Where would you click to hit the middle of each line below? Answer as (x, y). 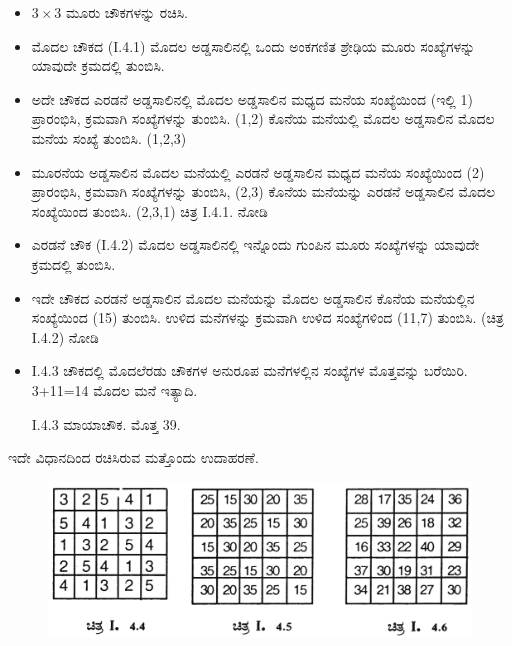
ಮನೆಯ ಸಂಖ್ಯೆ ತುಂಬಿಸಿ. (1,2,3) (109, 137)
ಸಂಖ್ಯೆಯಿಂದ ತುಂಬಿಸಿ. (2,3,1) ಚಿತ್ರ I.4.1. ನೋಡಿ (149, 210)
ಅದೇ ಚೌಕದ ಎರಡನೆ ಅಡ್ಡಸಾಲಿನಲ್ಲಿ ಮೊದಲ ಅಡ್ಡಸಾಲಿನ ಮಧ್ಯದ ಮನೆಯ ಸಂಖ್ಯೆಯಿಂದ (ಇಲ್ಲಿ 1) (252, 98)
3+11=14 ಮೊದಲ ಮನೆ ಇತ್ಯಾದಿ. (114, 389)
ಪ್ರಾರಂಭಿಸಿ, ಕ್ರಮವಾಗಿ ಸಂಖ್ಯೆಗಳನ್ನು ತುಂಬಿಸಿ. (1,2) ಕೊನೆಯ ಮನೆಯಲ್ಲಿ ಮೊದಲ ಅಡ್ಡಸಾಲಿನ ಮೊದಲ (263, 118)
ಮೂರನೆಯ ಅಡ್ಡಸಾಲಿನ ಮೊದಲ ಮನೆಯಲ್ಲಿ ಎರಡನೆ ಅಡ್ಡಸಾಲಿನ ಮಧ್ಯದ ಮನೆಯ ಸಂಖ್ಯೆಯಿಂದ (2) (258, 171)
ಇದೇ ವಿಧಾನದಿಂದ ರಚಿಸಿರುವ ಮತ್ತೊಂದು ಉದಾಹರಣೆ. (133, 457)
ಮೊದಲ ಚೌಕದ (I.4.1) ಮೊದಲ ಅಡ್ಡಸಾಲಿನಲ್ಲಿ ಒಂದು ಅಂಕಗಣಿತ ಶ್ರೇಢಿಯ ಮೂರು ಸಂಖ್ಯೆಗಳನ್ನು (253, 45)
